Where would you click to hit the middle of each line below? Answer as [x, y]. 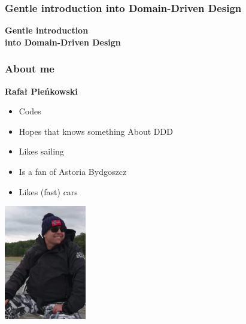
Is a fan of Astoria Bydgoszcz [73, 171]
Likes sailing [41, 151]
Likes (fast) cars [48, 191]
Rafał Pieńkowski [41, 91]
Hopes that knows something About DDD [96, 131]
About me [30, 69]
